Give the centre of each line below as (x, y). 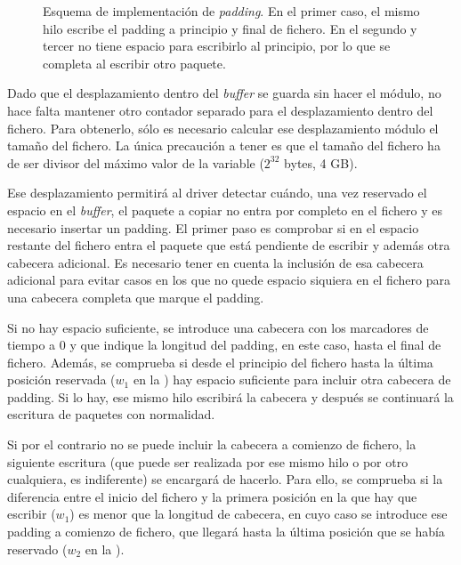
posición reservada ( (61, 379)
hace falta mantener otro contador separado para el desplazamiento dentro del (220, 110)
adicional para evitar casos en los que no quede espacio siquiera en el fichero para (229, 280)
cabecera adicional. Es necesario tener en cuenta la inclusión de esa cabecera (215, 262)
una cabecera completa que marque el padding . (136, 297)
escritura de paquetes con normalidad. (111, 414)
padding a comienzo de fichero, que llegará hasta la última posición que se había (226, 532)
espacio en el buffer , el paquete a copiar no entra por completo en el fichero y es (225, 210)
